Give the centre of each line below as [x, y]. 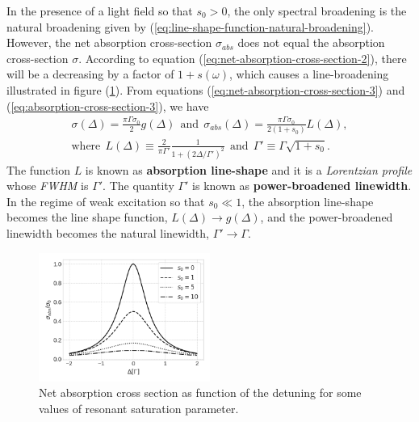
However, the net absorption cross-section [109, 42]
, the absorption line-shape [308, 201]
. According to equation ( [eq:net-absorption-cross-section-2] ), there [243, 58]
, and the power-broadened [327, 217]
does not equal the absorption [311, 42]
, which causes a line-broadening [309, 74]
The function [38, 169]
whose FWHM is [48, 186]
